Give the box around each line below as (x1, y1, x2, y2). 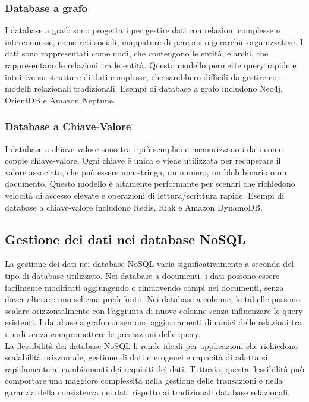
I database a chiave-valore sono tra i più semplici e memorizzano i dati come (5, 142, 283, 155)
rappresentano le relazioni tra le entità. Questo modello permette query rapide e (5, 59, 297, 71)
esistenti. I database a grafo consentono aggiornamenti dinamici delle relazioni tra (5, 316, 302, 328)
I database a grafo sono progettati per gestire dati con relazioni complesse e (5, 24, 280, 36)
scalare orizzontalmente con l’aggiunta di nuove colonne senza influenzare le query (5, 304, 303, 316)
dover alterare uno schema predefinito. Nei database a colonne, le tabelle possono (5, 293, 301, 305)
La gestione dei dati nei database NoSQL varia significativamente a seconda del (5, 257, 294, 270)
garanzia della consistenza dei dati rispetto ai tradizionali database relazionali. (5, 385, 290, 398)
